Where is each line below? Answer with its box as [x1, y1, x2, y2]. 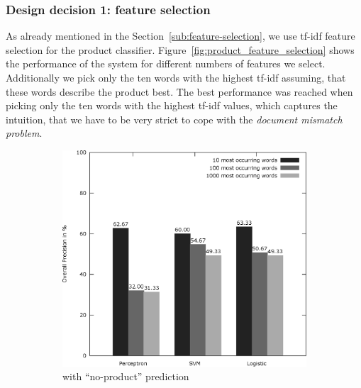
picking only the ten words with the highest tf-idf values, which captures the [6, 98, 338, 113]
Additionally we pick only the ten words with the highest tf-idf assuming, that [6, 70, 346, 84]
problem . [6, 126, 43, 140]
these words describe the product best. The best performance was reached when [6, 84, 353, 99]
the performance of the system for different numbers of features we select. [6, 56, 326, 71]
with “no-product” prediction [62, 369, 189, 384]
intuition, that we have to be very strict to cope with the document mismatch [6, 111, 343, 126]
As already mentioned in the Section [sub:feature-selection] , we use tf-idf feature [6, 28, 355, 43]
